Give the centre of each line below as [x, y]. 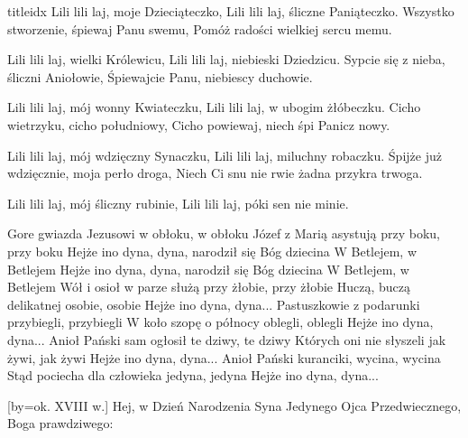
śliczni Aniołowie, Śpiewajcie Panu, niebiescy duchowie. [160, 76]
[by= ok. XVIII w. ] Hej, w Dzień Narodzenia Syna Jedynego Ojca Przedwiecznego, [234, 405]
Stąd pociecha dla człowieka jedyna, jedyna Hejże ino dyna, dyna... [193, 375]
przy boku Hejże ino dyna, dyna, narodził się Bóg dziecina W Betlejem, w [212, 251]
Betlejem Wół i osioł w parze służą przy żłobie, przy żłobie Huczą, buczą [209, 287]
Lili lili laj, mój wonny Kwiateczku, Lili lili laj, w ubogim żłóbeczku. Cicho [214, 107]
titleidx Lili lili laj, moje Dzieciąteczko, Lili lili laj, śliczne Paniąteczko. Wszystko [231, 11]
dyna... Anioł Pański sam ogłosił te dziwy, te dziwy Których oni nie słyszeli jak [227, 339]
